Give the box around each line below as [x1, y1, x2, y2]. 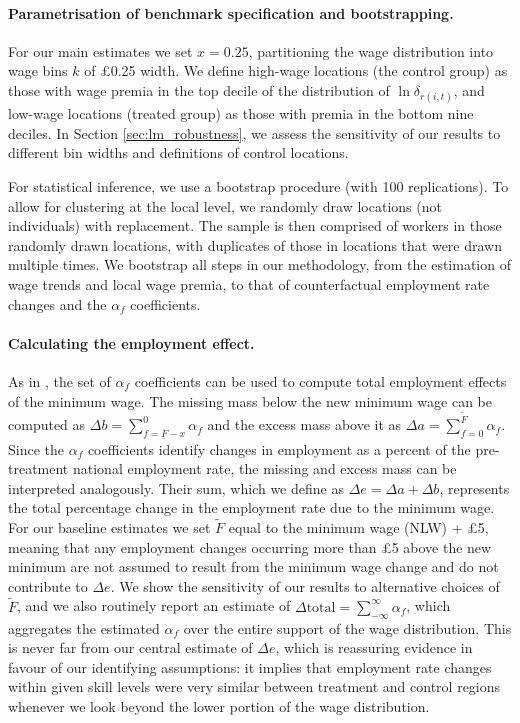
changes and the [8, 293, 107, 314]
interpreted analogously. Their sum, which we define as [8, 477, 344, 498]
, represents [439, 477, 510, 498]
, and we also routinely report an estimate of [17, 595, 291, 616]
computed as [8, 414, 86, 435]
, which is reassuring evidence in [275, 637, 473, 658]
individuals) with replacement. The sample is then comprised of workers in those [8, 215, 502, 236]
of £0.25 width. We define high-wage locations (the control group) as [84, 60, 508, 81]
